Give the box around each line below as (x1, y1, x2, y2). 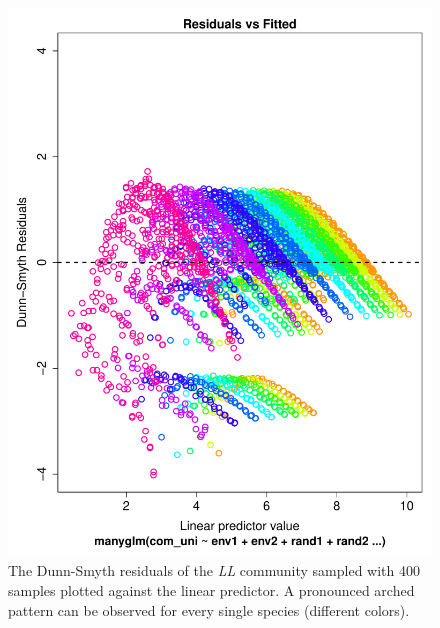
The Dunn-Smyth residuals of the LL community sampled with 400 (8, 560, 420, 581)
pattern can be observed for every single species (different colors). (8, 599, 410, 620)
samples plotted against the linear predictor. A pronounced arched (8, 580, 415, 601)
